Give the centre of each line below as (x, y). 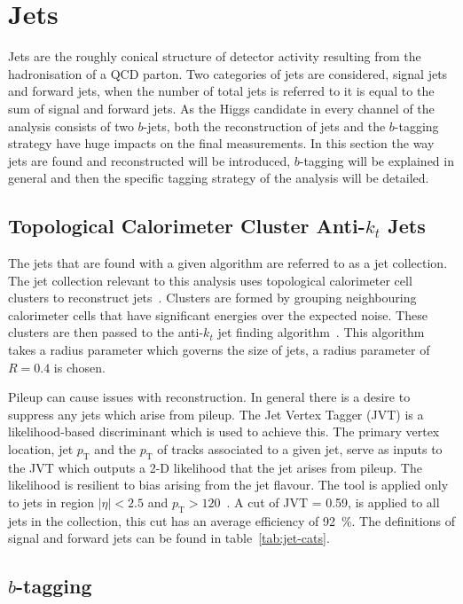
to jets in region (51, 502)
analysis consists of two (71, 126)
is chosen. (79, 367)
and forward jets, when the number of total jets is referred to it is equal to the (221, 91)
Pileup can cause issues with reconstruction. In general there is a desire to (209, 397)
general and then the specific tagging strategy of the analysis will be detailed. (219, 178)
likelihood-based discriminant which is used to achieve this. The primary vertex (224, 431)
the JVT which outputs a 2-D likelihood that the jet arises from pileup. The (215, 467)
